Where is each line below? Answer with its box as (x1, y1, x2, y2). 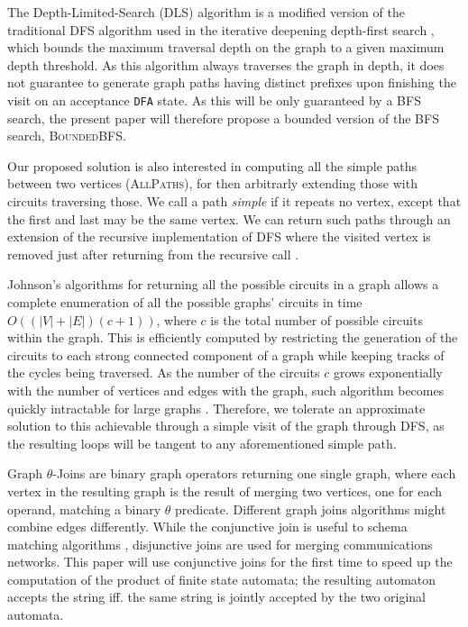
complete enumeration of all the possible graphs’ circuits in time (7, 292, 362, 311)
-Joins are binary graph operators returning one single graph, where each (52, 464, 456, 483)
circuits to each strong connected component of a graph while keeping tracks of (7, 345, 445, 364)
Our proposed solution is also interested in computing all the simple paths (7, 156, 418, 175)
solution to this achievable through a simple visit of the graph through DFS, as (7, 416, 445, 435)
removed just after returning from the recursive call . (7, 244, 299, 263)
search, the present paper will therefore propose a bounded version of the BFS (7, 108, 439, 127)
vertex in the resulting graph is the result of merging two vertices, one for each (7, 481, 442, 500)
